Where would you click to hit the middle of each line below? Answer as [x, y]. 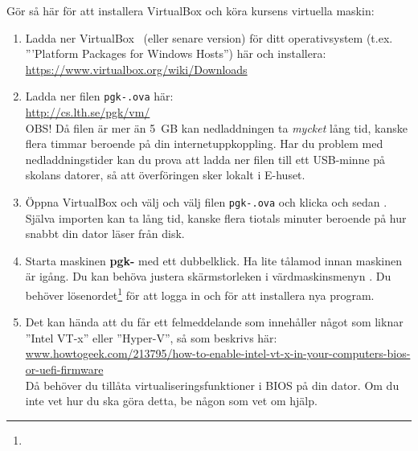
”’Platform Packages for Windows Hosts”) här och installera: [176, 53]
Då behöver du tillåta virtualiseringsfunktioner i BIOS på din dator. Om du [212, 385]
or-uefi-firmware [64, 369]
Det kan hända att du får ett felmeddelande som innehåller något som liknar [214, 322]
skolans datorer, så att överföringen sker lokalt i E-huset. [165, 175]
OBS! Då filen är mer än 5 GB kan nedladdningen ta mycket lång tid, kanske [216, 127]
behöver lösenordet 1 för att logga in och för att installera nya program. [200, 294]
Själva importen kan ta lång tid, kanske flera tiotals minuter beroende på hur [216, 217]
